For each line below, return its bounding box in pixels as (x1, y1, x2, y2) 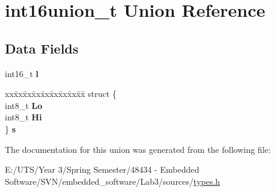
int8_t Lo (5, 99, 43, 111)
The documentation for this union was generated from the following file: (5, 143, 271, 155)
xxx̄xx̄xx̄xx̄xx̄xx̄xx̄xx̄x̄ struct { (5, 87, 117, 100)
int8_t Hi (5, 111, 42, 123)
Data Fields (5, 39, 79, 57)
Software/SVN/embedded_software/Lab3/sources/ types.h (5, 175, 220, 187)
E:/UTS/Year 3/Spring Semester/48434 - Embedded (5, 163, 200, 176)
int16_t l (5, 67, 39, 79)
